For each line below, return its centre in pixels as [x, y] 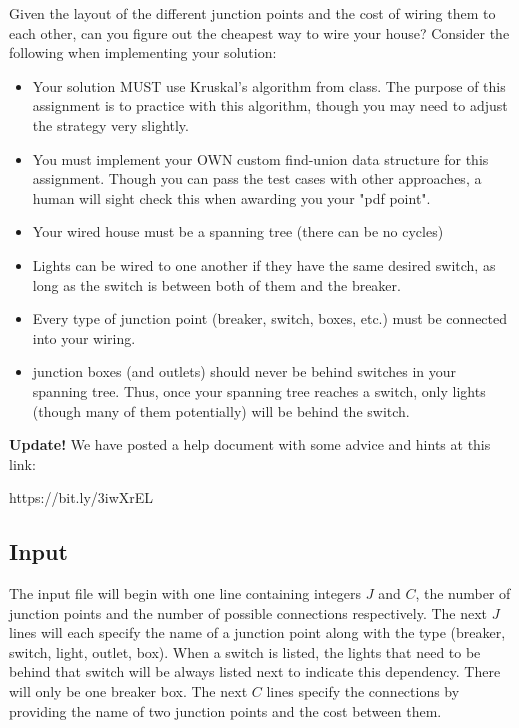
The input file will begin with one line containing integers [185, 593]
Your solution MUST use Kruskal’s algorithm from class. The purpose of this [269, 85]
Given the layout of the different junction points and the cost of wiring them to [252, 13]
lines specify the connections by [363, 691]
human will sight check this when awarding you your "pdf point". [231, 197]
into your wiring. [84, 337]
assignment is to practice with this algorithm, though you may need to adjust [270, 105]
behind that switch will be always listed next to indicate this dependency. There [255, 671]
